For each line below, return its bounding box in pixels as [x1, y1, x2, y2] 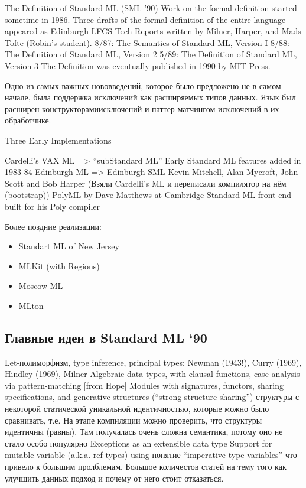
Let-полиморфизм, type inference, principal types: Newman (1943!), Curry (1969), [5, 356, 302, 368]
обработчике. [5, 114, 51, 126]
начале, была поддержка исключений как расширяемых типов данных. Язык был [5, 91, 296, 103]
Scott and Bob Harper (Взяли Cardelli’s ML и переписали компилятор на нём [5, 177, 287, 189]
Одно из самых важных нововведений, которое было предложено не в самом [5, 79, 281, 92]
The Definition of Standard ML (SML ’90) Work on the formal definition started [5, 2, 297, 14]
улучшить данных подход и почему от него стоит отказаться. [5, 471, 224, 484]
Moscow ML [18, 279, 63, 292]
